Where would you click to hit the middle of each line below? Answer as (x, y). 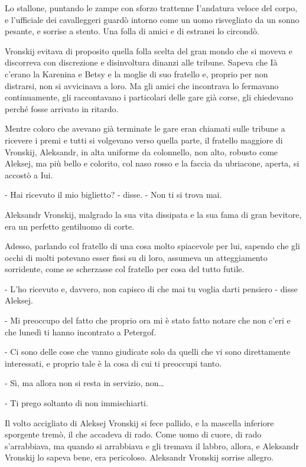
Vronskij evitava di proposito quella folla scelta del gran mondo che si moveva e (149, 50)
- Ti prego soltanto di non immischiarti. (76, 403)
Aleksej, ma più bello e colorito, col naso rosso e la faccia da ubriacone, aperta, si (152, 163)
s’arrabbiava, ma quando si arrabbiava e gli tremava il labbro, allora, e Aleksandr (152, 445)
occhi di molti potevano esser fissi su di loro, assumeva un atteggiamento (136, 257)
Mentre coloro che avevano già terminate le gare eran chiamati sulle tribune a (145, 128)
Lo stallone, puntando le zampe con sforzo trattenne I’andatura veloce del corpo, (151, 8)
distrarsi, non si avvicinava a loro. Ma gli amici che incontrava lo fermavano (142, 85)
